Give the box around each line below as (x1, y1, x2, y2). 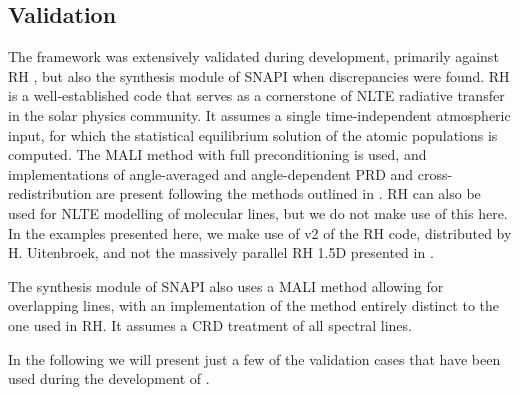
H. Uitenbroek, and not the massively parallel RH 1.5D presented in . (8, 242, 434, 263)
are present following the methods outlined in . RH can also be (96, 183, 481, 204)
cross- (417, 163, 453, 184)
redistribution (8, 183, 92, 204)
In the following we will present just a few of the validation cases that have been (8, 348, 501, 369)
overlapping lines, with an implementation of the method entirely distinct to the (8, 295, 500, 316)
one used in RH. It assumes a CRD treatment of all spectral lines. (8, 314, 412, 335)
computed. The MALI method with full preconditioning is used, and (8, 144, 427, 165)
